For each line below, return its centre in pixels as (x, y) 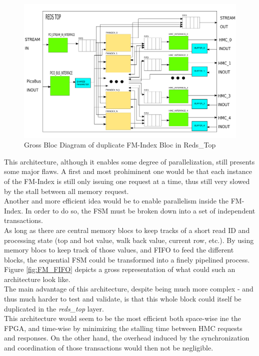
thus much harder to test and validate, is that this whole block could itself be (123, 299)
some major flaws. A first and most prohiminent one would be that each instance (128, 171)
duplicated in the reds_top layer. (54, 308)
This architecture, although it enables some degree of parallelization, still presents (129, 161)
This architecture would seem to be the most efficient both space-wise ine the (122, 318)
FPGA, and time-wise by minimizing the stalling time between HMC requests (123, 328)
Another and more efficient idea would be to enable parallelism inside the (116, 201)
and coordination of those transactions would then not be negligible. (109, 348)
